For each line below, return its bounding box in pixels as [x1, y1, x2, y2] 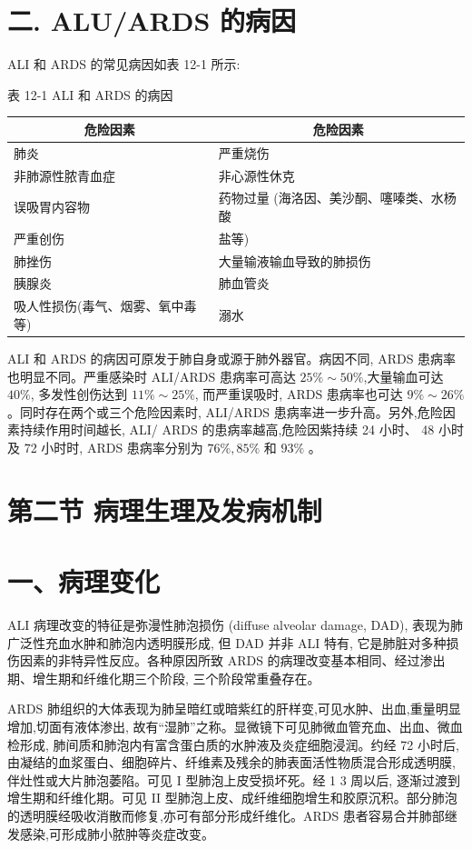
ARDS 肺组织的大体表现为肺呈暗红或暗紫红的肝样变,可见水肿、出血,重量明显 [7, 699, 461, 718]
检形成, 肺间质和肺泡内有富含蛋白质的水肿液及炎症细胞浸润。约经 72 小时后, [7, 734, 459, 754]
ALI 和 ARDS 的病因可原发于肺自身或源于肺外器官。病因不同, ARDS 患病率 [7, 349, 457, 367]
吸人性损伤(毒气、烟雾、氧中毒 [14, 296, 197, 315]
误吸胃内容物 [14, 197, 90, 216]
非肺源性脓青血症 [14, 165, 115, 185]
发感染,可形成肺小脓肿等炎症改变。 [7, 824, 214, 843]
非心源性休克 [218, 165, 295, 185]
